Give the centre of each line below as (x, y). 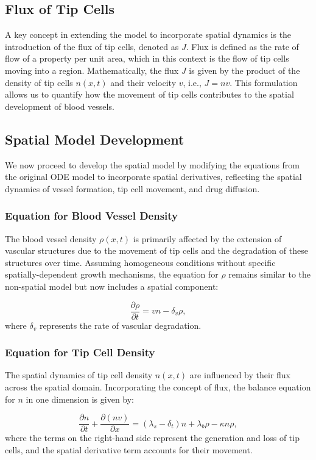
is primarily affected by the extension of (207, 238)
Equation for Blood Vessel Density (91, 216)
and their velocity (143, 82)
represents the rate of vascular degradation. (120, 325)
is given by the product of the (244, 70)
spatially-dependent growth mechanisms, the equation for (112, 274)
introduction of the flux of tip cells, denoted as (92, 46)
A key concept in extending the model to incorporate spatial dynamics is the (148, 34)
